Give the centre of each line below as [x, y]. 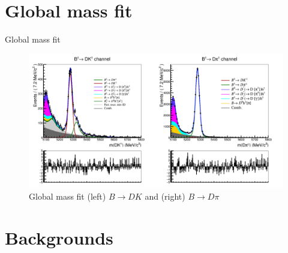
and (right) [165, 196]
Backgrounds [59, 237]
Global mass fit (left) [67, 196]
